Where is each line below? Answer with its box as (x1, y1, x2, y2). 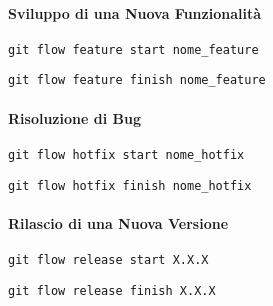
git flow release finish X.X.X (8, 283, 216, 298)
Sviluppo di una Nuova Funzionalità (8, 2, 262, 23)
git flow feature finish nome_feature (8, 73, 266, 88)
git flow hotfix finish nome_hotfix (8, 178, 252, 193)
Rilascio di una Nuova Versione (8, 212, 229, 233)
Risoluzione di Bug (8, 107, 141, 128)
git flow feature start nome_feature (8, 42, 259, 57)
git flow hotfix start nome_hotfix (8, 147, 245, 162)
